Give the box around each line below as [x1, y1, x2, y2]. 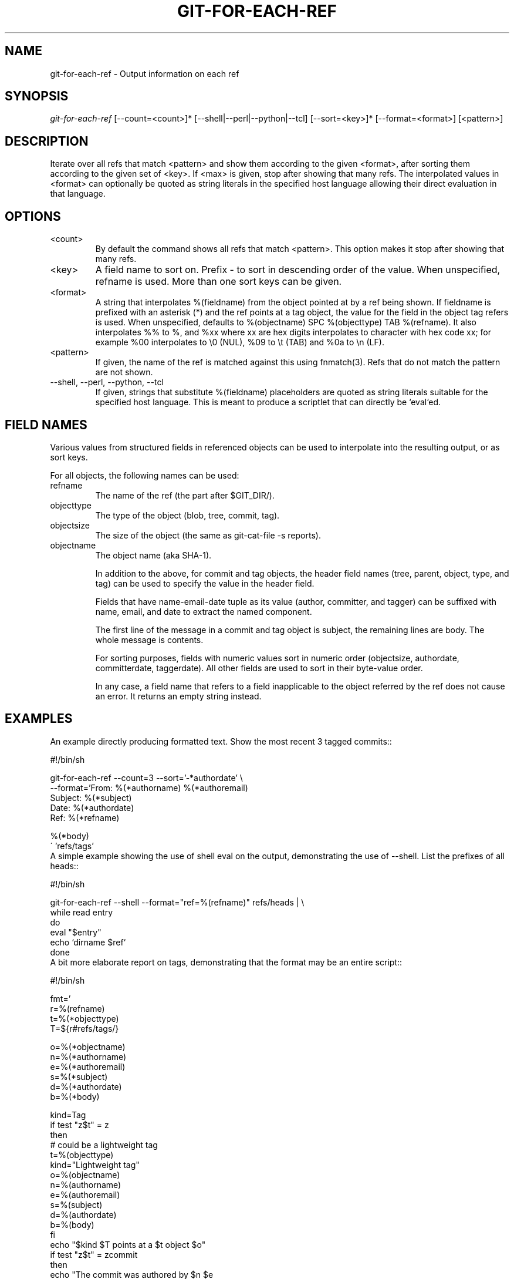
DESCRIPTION [5, 133, 89, 149]
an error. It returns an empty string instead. [95, 691, 262, 701]
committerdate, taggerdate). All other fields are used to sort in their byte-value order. [95, 662, 423, 673]
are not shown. [95, 367, 153, 378]
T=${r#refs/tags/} [50, 1023, 119, 1034]
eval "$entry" [50, 927, 102, 937]
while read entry [50, 907, 113, 917]
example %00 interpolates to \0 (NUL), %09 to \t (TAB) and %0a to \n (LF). [95, 337, 384, 348]
